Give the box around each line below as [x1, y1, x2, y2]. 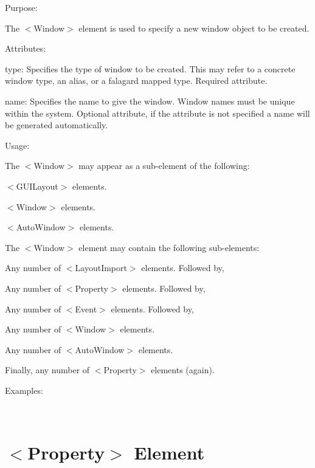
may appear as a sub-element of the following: [78, 159, 250, 172]
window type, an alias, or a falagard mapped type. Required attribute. [5, 74, 268, 87]
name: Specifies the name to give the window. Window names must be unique [5, 94, 295, 107]
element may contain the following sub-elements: [78, 241, 260, 253]
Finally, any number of [5, 363, 90, 376]
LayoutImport [75, 261, 127, 274]
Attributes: [5, 42, 46, 55]
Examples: [5, 384, 43, 396]
